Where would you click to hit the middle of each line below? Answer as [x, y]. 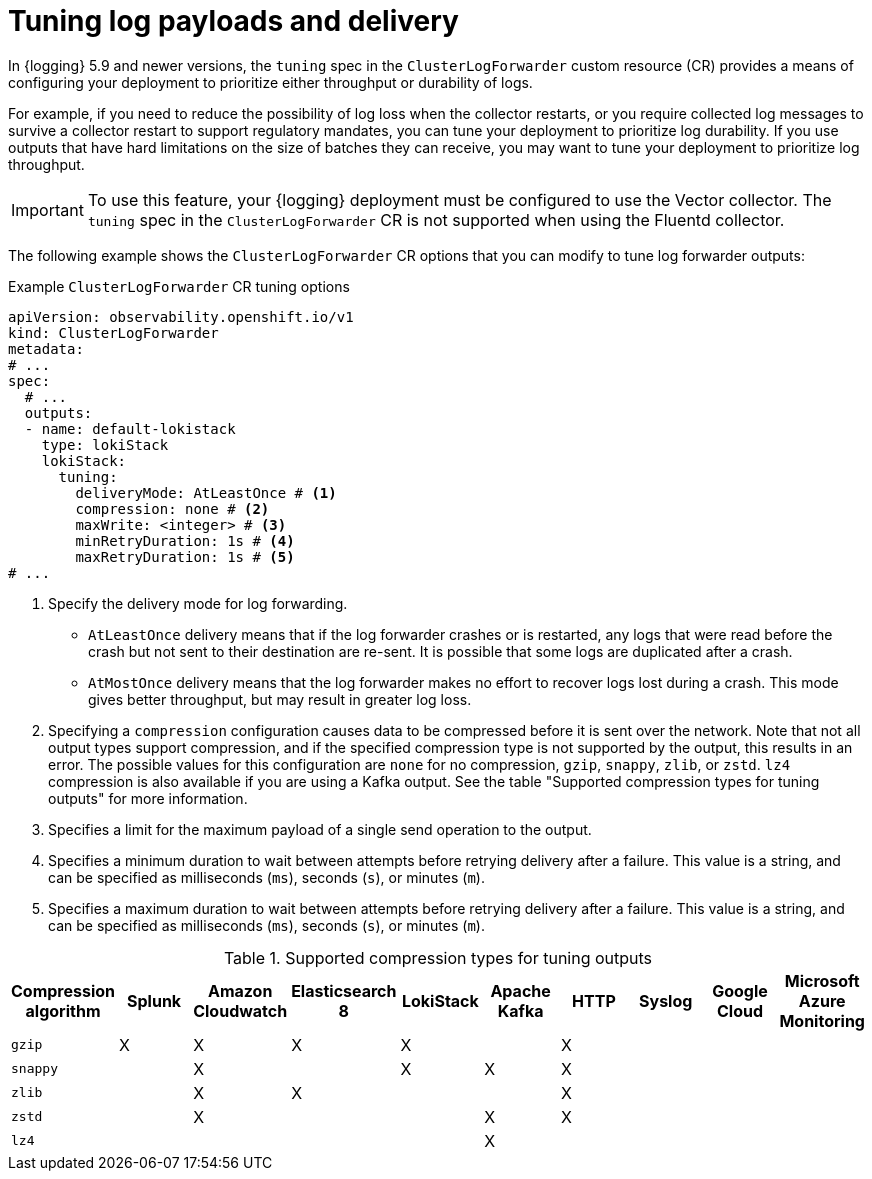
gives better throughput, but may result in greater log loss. [280, 699]
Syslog [666, 1000]
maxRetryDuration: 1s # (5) [185, 556]
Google [740, 990]
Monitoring [822, 1020]
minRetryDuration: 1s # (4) [185, 540]
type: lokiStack [105, 444]
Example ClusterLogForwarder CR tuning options [179, 286]
